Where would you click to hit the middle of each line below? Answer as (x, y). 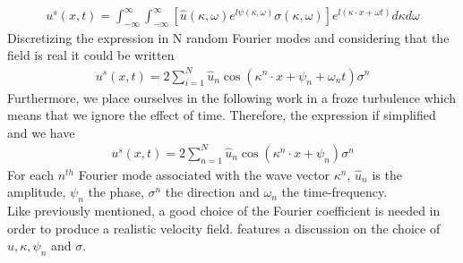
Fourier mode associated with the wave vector (204, 174)
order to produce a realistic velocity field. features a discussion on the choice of (224, 228)
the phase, (116, 192)
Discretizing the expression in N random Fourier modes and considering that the (228, 37)
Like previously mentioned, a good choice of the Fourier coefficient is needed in (224, 211)
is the (387, 174)
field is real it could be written (91, 55)
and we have (41, 132)
